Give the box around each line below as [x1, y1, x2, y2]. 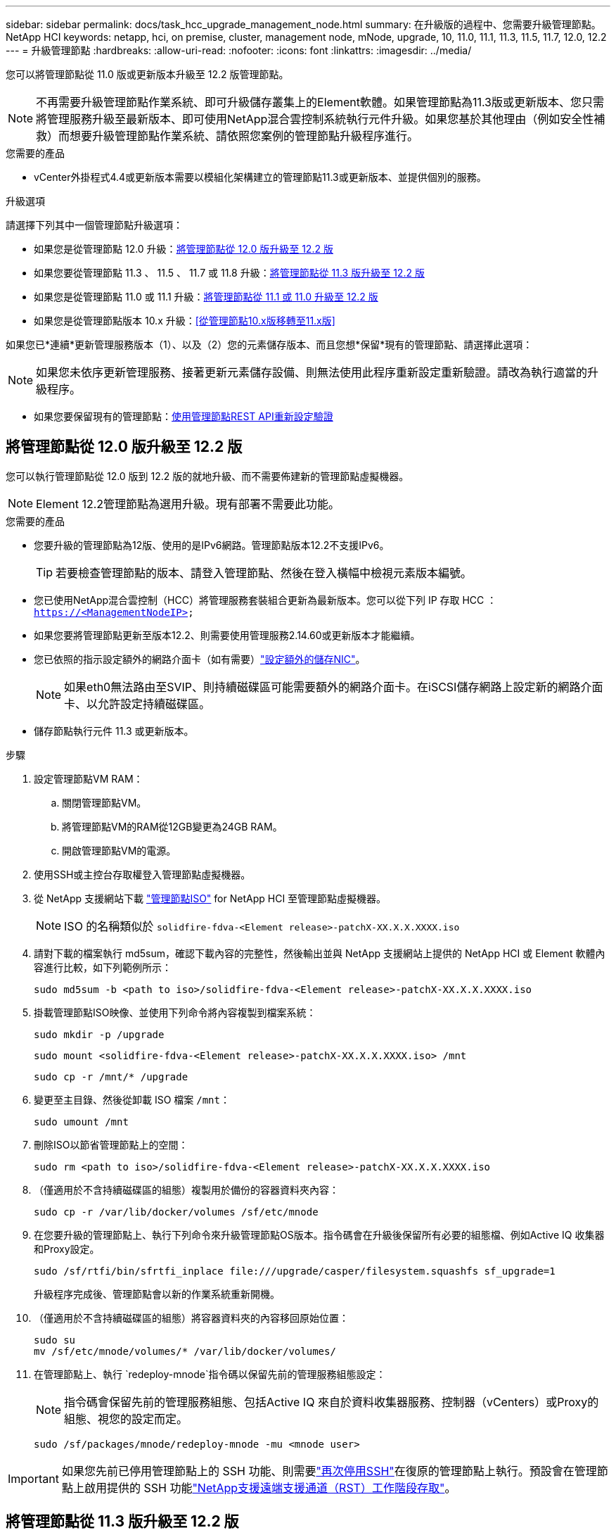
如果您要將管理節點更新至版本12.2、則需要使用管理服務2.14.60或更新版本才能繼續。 [34, 628, 421, 641]
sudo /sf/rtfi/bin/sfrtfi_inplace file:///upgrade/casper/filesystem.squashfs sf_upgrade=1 [34, 1265, 556, 1277]
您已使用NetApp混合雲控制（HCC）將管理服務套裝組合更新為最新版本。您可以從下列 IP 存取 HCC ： [34, 593, 497, 606]
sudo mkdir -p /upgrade [34, 1028, 165, 1040]
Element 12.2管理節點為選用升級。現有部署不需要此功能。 [36, 496, 340, 511]
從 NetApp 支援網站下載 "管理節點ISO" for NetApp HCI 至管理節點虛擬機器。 [34, 892, 387, 904]
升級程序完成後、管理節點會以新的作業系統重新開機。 [34, 1287, 280, 1300]
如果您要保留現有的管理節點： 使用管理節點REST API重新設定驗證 [34, 410, 333, 422]
